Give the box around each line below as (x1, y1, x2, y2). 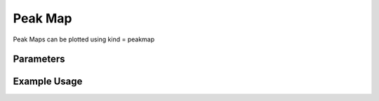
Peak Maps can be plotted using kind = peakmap (13, 35, 155, 43)
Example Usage (13, 76, 83, 88)
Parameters (13, 53, 65, 65)
